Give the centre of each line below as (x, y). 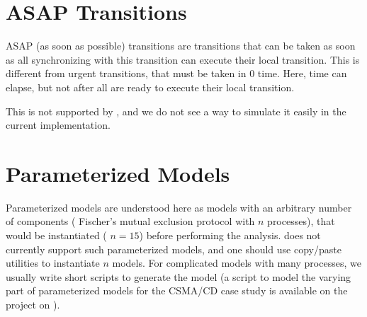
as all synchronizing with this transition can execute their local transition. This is (183, 59)
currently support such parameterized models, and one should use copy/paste (174, 249)
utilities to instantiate (53, 263)
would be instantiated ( (56, 235)
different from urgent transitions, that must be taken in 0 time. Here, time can (176, 73)
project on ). (33, 304)
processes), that (301, 221)
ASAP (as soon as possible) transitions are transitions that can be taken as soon (181, 46)
